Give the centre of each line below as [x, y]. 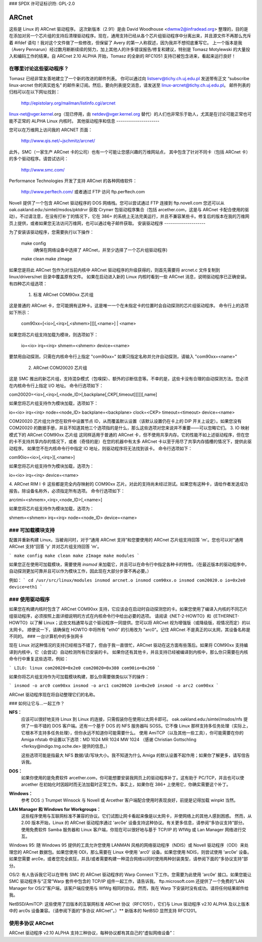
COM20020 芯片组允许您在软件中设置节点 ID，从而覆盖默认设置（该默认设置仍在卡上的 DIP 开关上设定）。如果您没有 [125, 421]
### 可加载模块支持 [32, 530]
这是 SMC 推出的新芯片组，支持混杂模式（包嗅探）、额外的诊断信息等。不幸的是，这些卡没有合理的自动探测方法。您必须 [129, 379]
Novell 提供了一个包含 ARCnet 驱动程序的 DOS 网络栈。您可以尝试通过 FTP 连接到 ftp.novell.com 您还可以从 [117, 203]
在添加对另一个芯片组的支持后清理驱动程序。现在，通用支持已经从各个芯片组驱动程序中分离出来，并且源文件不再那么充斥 [130, 36]
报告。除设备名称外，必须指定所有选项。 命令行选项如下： [67, 491]
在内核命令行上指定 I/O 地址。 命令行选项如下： [56, 386]
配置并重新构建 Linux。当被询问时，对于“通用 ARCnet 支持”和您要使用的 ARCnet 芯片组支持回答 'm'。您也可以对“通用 [126, 539]
